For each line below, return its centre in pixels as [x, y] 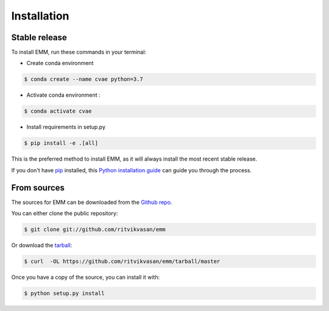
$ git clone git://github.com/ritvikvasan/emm [95, 229]
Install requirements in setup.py [66, 127]
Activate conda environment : [63, 95]
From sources [38, 188]
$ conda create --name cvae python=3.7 [83, 79]
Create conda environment [60, 63]
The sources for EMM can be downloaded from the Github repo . [92, 202]
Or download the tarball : [42, 245]
